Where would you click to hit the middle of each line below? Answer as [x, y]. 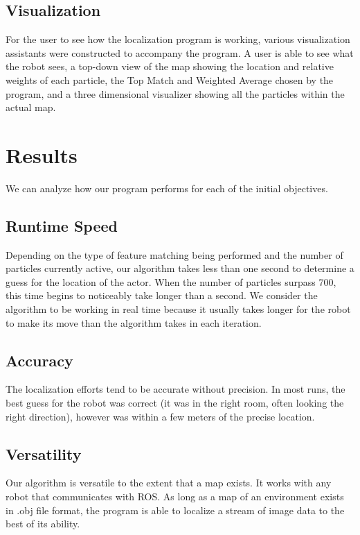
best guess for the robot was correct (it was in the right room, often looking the [175, 403]
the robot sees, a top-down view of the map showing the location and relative [170, 66]
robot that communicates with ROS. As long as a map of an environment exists [175, 496]
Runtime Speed [62, 225]
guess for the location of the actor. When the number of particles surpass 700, [171, 281]
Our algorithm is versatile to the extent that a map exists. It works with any [169, 483]
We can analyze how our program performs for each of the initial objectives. [167, 188]
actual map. [31, 107]
